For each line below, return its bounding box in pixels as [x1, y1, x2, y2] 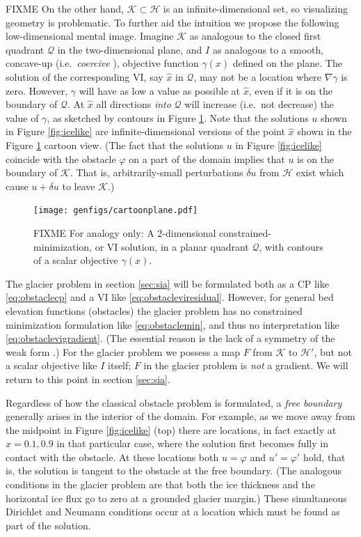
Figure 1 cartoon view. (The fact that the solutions [6, 137, 224, 152]
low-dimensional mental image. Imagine [6, 29, 174, 43]
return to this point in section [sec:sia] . [6, 371, 170, 386]
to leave [62, 178, 95, 193]
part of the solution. [6, 517, 91, 532]
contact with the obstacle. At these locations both [6, 449, 219, 464]
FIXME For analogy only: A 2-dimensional [33, 225, 216, 240]
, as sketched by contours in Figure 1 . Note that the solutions [47, 110, 309, 125]
